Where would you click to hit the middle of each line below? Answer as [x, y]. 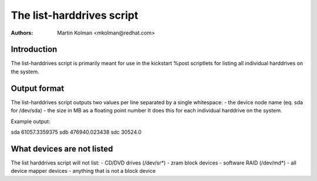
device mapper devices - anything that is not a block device [83, 171]
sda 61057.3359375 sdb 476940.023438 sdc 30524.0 [76, 132]
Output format [38, 88]
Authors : [22, 33]
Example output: [31, 121]
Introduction [34, 49]
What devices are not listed [62, 148]
